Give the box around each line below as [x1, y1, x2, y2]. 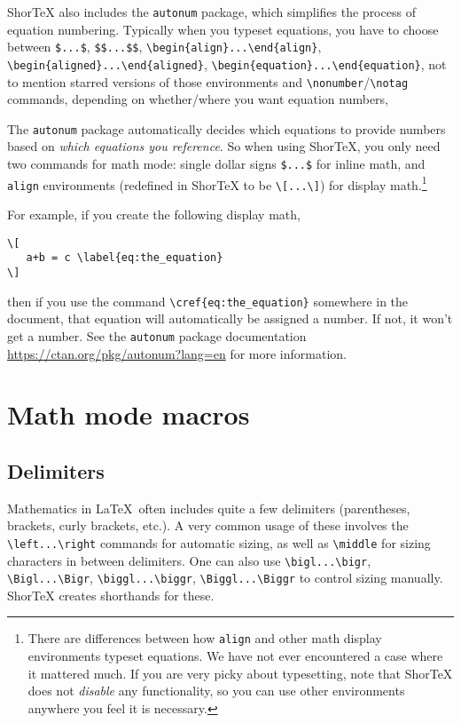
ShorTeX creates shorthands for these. [7, 585, 215, 604]
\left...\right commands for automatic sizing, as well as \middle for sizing [7, 533, 431, 552]
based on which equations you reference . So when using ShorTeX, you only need [7, 137, 441, 155]
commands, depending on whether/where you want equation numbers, [7, 90, 389, 108]
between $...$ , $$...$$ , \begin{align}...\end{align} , [7, 37, 322, 56]
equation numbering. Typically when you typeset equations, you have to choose [7, 20, 439, 38]
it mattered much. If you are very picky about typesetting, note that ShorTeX [27, 663, 453, 682]
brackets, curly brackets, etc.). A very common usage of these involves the [7, 516, 409, 535]
